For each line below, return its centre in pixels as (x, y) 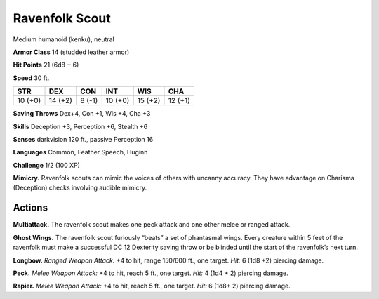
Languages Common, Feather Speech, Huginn (80, 152)
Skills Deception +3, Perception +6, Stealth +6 (80, 126)
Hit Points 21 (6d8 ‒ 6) (46, 65)
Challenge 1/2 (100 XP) (47, 165)
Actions (31, 208)
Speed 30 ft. (31, 78)
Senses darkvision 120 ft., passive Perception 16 (83, 139)
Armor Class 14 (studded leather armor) (71, 52)
